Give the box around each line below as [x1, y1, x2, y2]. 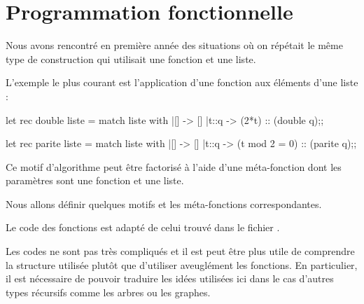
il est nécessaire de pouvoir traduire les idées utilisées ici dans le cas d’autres [6, 271, 334, 286]
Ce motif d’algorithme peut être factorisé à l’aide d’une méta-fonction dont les [6, 159, 342, 174]
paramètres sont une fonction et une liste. [6, 173, 184, 188]
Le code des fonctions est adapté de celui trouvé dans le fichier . [6, 220, 280, 235]
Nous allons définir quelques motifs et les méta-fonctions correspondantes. [6, 196, 322, 211]
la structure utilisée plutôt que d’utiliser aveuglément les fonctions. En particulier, [6, 257, 358, 272]
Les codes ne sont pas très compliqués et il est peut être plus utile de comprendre [6, 244, 355, 258]
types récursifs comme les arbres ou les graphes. [6, 284, 211, 299]
